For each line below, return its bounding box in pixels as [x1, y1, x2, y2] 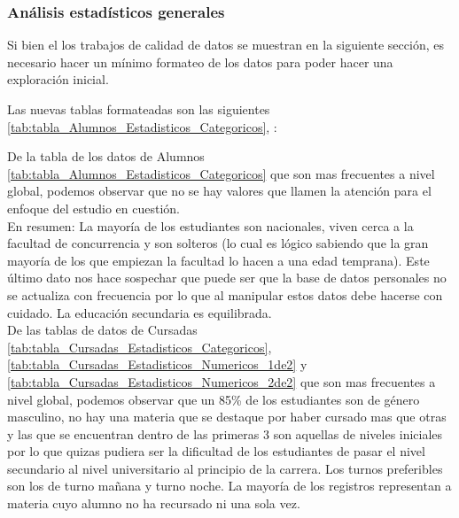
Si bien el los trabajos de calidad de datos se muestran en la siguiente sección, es [7, 35, 444, 54]
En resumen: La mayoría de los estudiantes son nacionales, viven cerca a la [7, 216, 414, 235]
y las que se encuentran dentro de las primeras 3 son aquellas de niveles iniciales [7, 424, 443, 443]
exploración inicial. [7, 70, 109, 89]
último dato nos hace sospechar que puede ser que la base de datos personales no [7, 268, 447, 287]
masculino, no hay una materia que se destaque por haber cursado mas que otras [7, 407, 447, 426]
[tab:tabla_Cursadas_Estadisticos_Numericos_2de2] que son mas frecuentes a [7, 372, 436, 390]
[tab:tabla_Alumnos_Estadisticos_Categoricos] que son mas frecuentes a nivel [7, 164, 435, 182]
